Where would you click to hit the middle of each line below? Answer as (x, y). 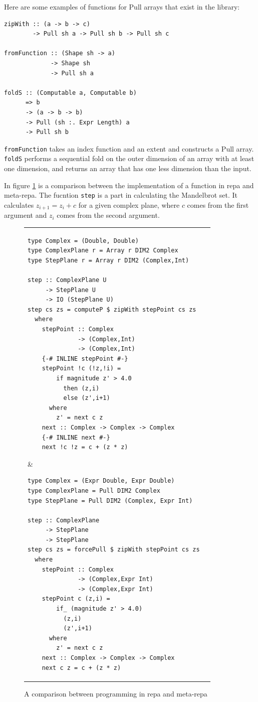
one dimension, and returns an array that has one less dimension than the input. (128, 168)
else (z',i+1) (87, 398)
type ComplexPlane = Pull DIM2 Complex (94, 490)
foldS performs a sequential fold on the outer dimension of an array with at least (129, 158)
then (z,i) (81, 388)
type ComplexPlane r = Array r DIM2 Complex (103, 251)
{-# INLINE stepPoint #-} (85, 359)
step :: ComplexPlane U (67, 280)
